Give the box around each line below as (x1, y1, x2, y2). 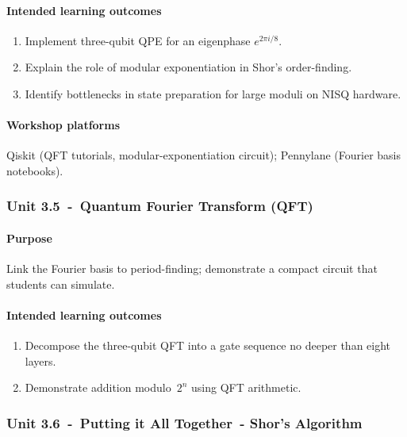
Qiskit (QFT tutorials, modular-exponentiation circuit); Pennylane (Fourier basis (6, 147, 401, 163)
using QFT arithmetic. (191, 379, 301, 396)
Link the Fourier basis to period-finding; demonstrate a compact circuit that (6, 260, 378, 277)
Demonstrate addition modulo (25, 379, 171, 396)
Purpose (6, 230, 52, 246)
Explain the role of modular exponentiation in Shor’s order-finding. (25, 59, 352, 75)
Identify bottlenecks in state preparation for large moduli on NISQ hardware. (25, 85, 401, 102)
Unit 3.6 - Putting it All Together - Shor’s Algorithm (6, 412, 363, 432)
